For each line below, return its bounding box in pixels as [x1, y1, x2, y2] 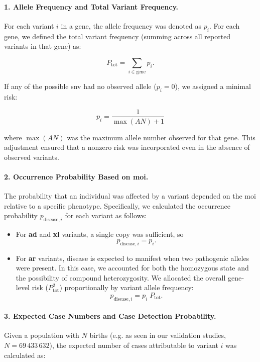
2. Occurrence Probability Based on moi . [4, 171, 149, 182]
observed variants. [4, 151, 59, 162]
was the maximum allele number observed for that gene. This [67, 132, 255, 142]
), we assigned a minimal [175, 81, 251, 92]
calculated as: [4, 349, 46, 360]
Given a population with [4, 330, 79, 340]
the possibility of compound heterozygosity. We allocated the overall [16, 272, 226, 283]
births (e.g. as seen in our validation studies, [89, 330, 226, 340]
